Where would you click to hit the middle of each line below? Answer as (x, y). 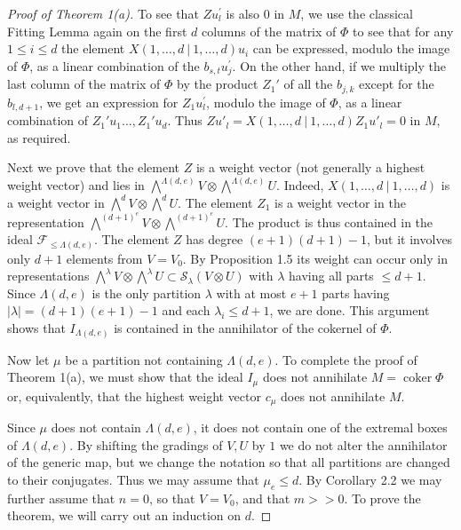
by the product (218, 84)
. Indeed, (300, 185)
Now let (28, 359)
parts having (356, 293)
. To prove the (382, 498)
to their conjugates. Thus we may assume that (133, 479)
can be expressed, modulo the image (351, 48)
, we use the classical (357, 13)
